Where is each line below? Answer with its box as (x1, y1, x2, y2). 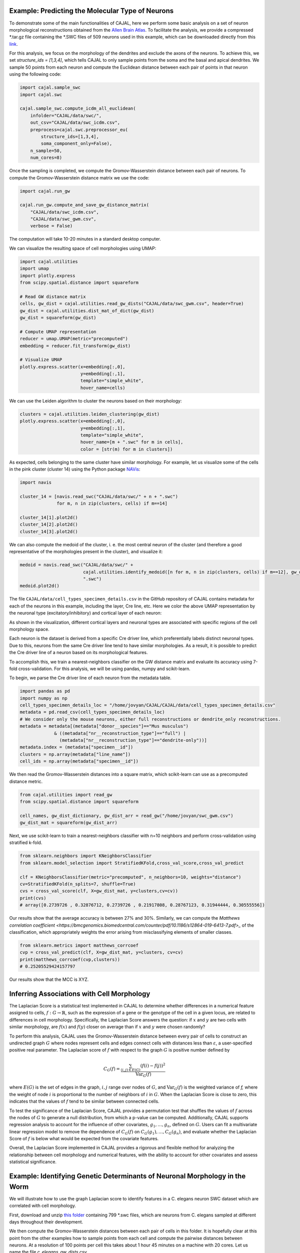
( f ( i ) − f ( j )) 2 (140, 1062, 165, 1069)
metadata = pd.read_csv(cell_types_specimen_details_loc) (19, 709, 165, 715)
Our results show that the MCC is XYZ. (9, 976, 89, 982)
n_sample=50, (30, 148, 62, 153)
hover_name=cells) (80, 385, 125, 390)
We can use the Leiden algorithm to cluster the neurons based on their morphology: (9, 397, 182, 403)
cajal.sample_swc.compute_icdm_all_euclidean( (19, 106, 136, 111)
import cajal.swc (19, 92, 62, 97)
